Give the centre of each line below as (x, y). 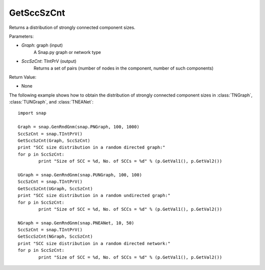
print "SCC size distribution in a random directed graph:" (92, 147)
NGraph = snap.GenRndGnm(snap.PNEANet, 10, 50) (76, 223)
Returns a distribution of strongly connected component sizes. (72, 27)
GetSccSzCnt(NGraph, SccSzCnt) (55, 237)
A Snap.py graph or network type (67, 52)
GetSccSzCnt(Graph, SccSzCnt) (54, 141)
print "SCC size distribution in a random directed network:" (94, 243)
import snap (32, 113)
